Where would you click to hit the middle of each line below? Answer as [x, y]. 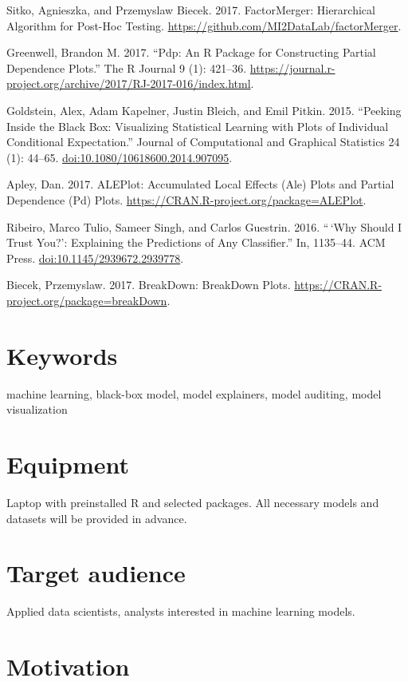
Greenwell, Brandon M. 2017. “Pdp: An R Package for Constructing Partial [191, 52]
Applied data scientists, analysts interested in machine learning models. [181, 611]
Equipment [68, 464]
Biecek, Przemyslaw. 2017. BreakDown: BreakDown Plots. [149, 285]
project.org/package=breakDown [87, 300]
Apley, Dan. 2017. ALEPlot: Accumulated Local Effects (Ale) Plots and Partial [200, 184]
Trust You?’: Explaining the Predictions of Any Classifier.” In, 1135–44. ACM [196, 242]
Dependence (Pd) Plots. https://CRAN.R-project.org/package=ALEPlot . [186, 199]
